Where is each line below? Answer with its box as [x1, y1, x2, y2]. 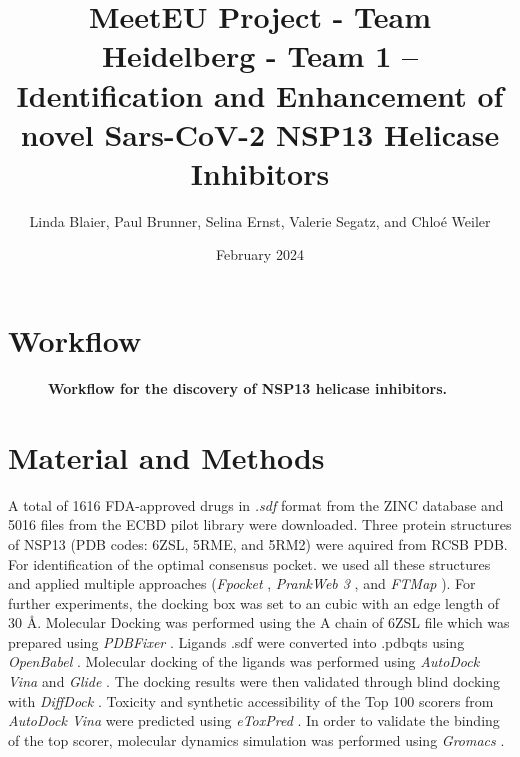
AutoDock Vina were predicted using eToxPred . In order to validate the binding [8, 710, 500, 731]
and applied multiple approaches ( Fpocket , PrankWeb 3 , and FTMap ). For [8, 573, 476, 594]
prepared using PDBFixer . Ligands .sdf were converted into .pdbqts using [8, 631, 465, 652]
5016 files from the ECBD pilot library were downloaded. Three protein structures [8, 514, 512, 535]
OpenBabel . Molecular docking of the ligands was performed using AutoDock [8, 651, 480, 672]
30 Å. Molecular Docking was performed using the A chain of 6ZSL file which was [8, 612, 510, 633]
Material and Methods [8, 436, 325, 477]
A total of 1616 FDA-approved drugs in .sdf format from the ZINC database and [8, 494, 504, 515]
